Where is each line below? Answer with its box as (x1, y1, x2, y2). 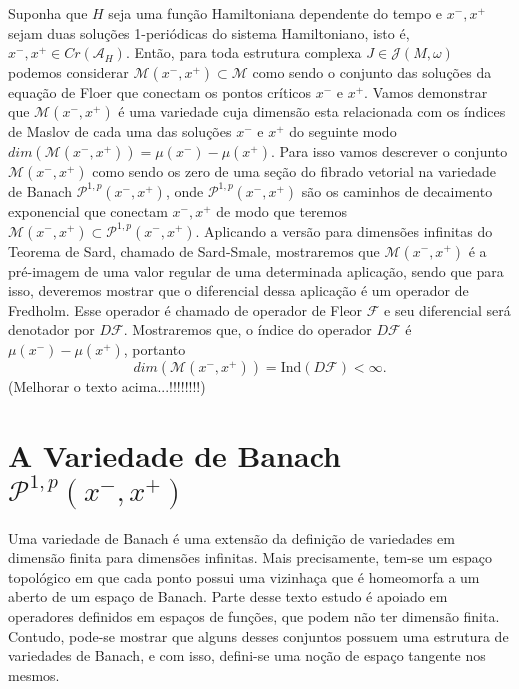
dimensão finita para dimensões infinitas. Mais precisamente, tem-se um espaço (8, 547, 493, 568)
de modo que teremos (216, 200, 347, 221)
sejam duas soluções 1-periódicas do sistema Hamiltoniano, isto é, (8, 22, 410, 43)
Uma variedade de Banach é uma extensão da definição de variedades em (8, 527, 455, 548)
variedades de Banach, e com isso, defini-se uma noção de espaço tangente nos (8, 645, 486, 666)
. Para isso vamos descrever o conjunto (271, 140, 508, 161)
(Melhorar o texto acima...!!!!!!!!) (8, 375, 206, 396)
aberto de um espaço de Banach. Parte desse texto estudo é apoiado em (8, 586, 448, 607)
